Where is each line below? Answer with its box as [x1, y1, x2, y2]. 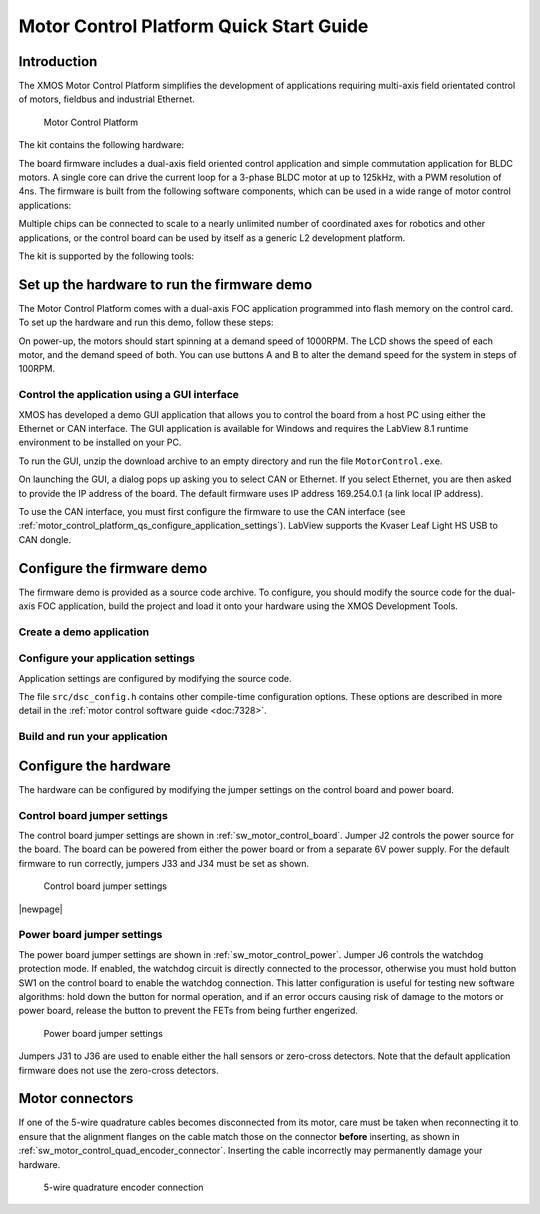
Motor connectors [18, 1090, 134, 1107]
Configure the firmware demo [18, 560, 208, 577]
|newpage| [18, 903, 64, 915]
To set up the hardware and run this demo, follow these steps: [18, 316, 274, 329]
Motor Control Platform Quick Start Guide [18, 15, 369, 37]
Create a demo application [18, 625, 150, 639]
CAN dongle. [18, 533, 72, 545]
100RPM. [18, 363, 55, 375]
